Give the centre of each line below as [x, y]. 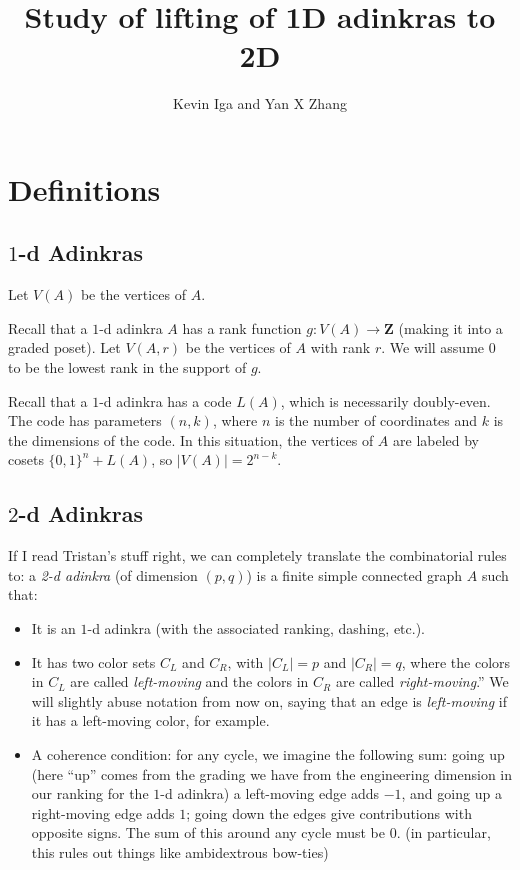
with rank [340, 347]
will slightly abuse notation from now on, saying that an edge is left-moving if [269, 700]
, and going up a [451, 793]
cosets [26, 459]
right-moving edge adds [103, 812]
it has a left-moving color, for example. [150, 720]
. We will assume [433, 347]
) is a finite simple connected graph [354, 574]
